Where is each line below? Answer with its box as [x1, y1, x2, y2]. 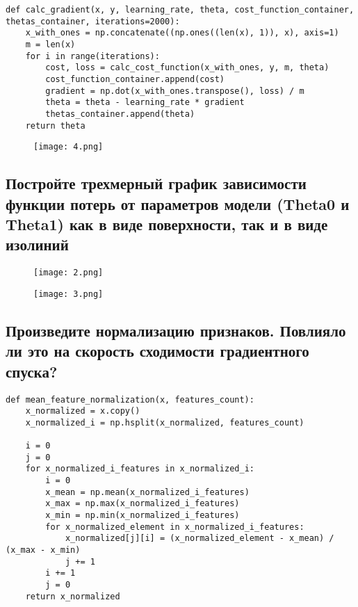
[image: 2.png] [33, 268, 104, 278]
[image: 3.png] [33, 289, 104, 299]
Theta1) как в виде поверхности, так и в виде [6, 213, 328, 235]
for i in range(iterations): [25, 51, 160, 61]
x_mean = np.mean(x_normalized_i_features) [45, 487, 250, 497]
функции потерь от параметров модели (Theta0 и [6, 193, 350, 214]
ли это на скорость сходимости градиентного [6, 340, 309, 362]
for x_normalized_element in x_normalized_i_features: [45, 521, 304, 532]
